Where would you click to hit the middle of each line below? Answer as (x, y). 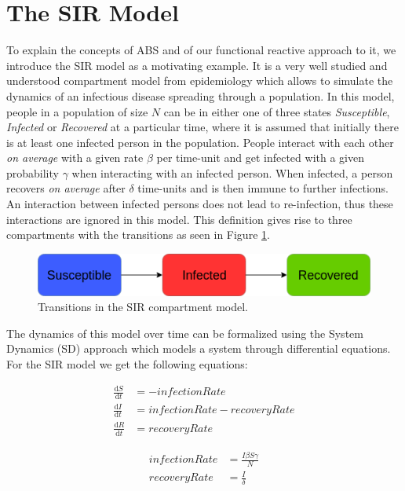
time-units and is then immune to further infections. (263, 188)
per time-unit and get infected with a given (260, 158)
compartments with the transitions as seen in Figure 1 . (138, 235)
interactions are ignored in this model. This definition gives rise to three (179, 219)
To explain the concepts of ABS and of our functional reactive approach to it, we (201, 50)
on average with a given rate (75, 158)
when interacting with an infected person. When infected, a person (232, 172)
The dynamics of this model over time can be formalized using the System (185, 333)
